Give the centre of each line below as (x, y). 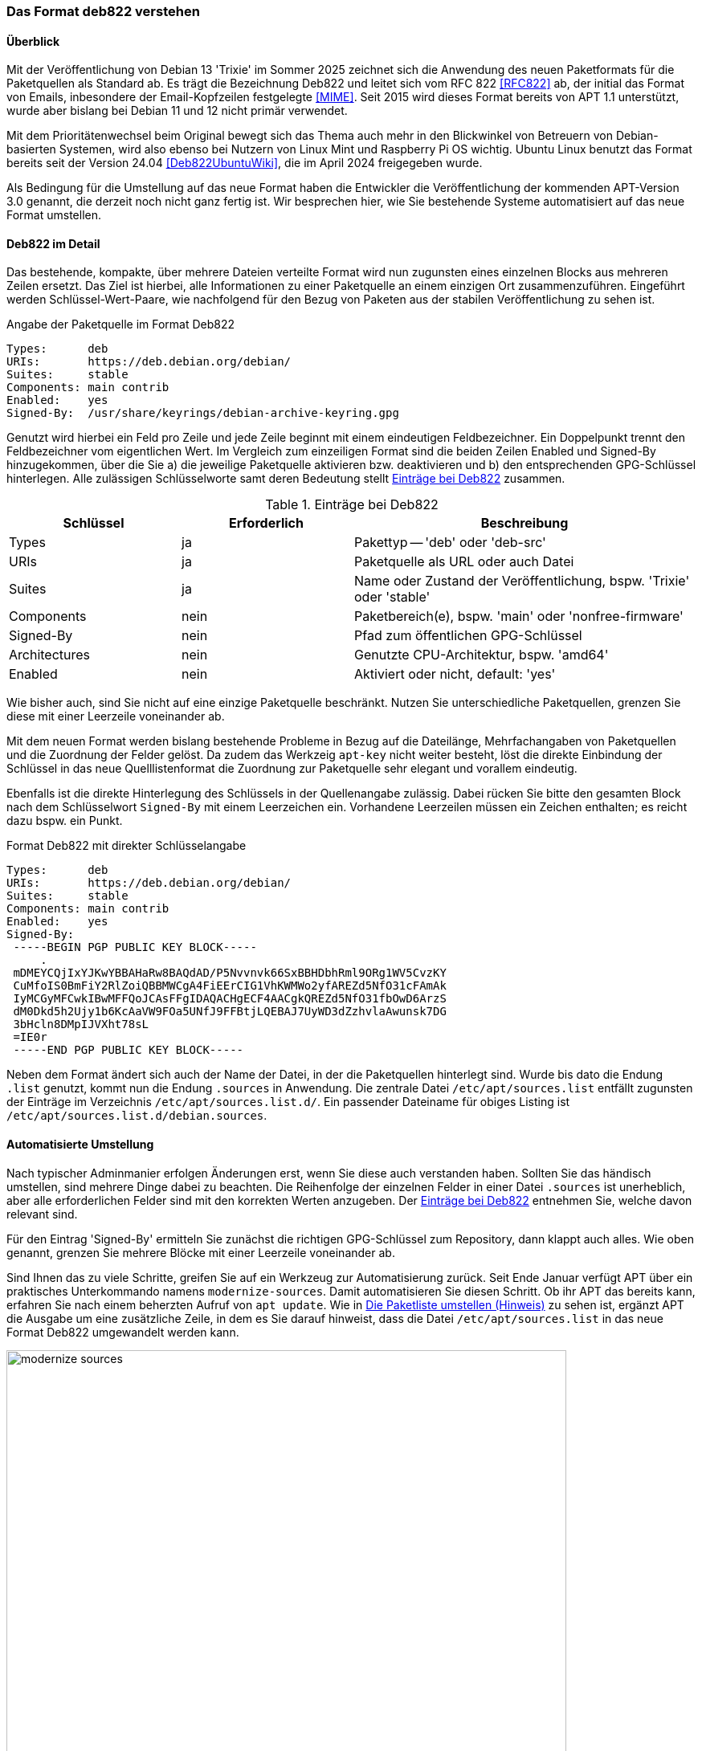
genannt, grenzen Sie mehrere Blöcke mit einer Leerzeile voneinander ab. (201, 1252)
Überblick (33, 41)
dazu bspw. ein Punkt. (65, 821)
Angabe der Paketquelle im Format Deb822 (121, 324)
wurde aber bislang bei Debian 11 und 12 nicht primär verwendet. (177, 111)
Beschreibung (524, 523)
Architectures (50, 655)
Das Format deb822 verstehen (103, 11)
